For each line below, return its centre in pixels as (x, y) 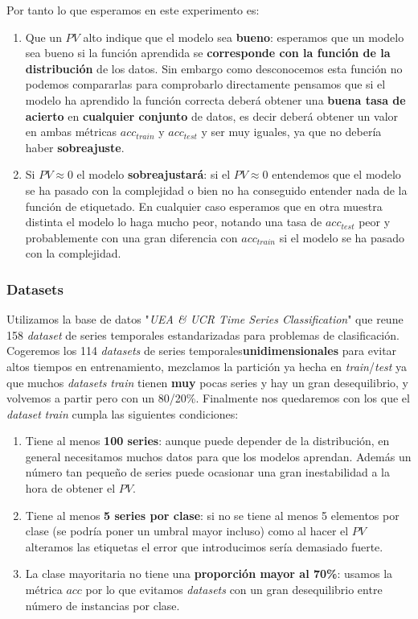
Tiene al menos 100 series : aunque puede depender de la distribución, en (207, 441)
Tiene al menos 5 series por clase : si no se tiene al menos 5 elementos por (212, 515)
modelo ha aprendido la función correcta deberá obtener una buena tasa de (215, 99)
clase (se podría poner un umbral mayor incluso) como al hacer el (187, 531)
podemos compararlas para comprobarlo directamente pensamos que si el (205, 84)
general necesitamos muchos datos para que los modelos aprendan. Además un (218, 456)
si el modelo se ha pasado (342, 237)
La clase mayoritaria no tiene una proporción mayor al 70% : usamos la (209, 574)
